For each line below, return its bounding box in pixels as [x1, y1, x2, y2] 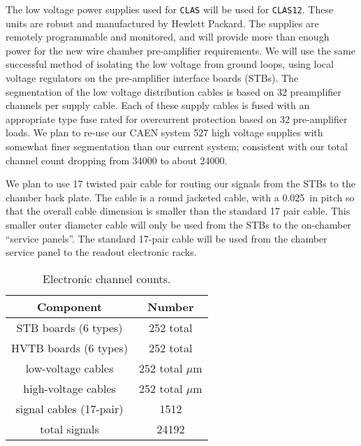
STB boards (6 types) [16, 319, 123, 336]
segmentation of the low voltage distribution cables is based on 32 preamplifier [6, 84, 341, 99]
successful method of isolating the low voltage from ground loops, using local [6, 57, 334, 71]
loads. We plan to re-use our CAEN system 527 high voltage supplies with [6, 125, 323, 140]
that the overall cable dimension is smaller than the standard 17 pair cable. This [6, 203, 351, 218]
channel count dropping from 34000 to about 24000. [6, 152, 228, 167]
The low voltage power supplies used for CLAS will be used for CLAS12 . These [6, 2, 334, 16]
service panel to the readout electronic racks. [6, 245, 197, 259]
